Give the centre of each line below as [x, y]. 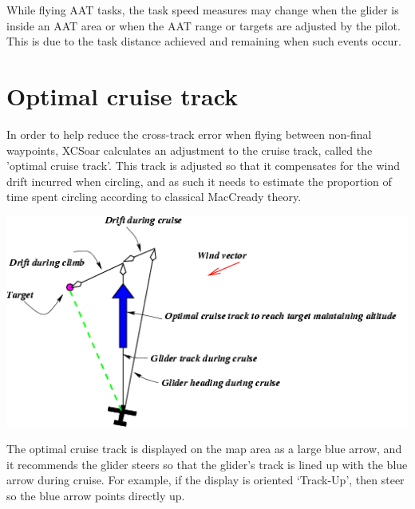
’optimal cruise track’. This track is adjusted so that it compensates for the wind [204, 166]
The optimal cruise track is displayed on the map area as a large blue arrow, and [204, 449]
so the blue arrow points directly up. [96, 496]
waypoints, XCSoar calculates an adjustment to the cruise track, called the [190, 150]
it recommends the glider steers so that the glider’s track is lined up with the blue [207, 464]
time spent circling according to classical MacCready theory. [154, 197]
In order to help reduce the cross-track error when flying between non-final [189, 134]
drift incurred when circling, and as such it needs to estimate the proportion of [199, 181]
